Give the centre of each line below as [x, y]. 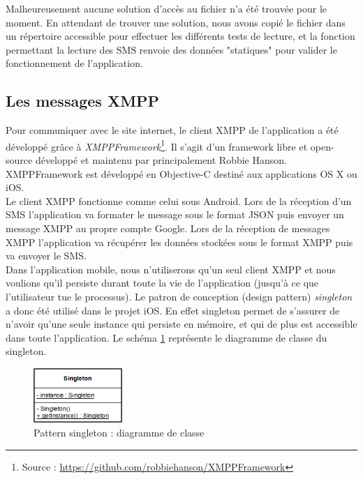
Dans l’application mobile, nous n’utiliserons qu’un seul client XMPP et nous [171, 269]
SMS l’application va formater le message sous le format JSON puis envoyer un [175, 214]
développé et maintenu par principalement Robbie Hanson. [161, 160]
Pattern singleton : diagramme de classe [119, 433]
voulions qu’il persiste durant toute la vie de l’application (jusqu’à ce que [162, 283]
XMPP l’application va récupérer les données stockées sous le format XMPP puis [179, 242]
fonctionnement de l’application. [74, 63]
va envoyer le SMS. [46, 256]
